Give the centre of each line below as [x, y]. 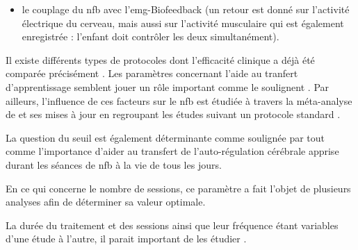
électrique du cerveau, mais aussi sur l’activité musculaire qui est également [183, 23]
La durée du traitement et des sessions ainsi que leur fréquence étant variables [172, 225]
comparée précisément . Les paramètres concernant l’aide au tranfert [152, 73]
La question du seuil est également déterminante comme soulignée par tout [165, 137]
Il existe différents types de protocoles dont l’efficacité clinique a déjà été [160, 59]
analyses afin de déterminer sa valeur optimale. [106, 202]
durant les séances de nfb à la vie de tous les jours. [114, 164]
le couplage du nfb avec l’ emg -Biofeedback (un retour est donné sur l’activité [186, 9]
